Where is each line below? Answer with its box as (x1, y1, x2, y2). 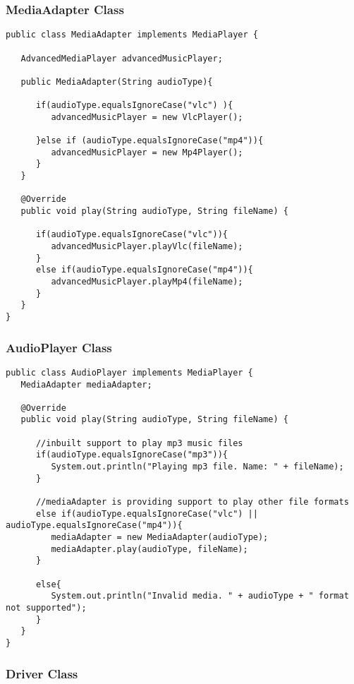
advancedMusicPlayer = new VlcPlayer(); (51, 112, 243, 122)
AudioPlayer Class (6, 338, 112, 356)
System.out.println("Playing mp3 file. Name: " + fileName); (51, 462, 344, 472)
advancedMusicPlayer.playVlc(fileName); (51, 241, 243, 252)
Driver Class (6, 664, 78, 682)
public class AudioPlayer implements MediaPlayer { (6, 367, 253, 378)
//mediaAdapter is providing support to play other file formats (35, 497, 349, 508)
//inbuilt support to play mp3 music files (35, 438, 243, 448)
